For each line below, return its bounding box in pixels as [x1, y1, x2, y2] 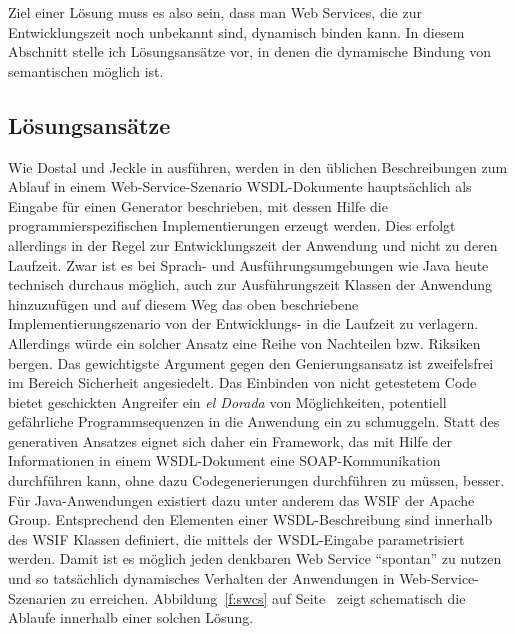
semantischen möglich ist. [8, 60, 164, 81]
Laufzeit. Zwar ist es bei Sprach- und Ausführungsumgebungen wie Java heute [8, 254, 489, 275]
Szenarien [8, 587, 67, 608]
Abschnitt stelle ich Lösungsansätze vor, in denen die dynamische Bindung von [8, 41, 492, 62]
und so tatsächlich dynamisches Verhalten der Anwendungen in [8, 568, 395, 589]
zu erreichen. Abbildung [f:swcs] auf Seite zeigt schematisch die [71, 587, 466, 608]
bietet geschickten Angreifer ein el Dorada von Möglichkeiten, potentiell [8, 391, 447, 412]
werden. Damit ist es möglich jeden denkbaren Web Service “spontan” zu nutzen [8, 548, 502, 569]
